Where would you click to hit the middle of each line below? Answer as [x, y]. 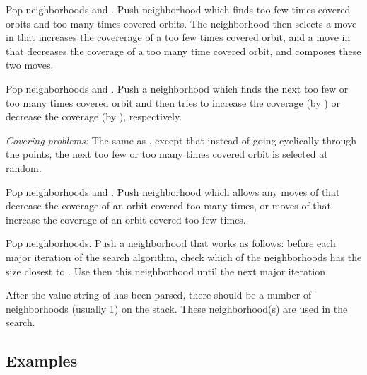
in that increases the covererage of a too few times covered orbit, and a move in [178, 37]
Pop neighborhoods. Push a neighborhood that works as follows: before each [171, 243]
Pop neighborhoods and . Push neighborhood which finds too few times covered [178, 9]
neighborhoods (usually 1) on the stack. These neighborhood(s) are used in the [177, 308]
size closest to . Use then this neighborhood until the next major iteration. [167, 271]
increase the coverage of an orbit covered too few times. [126, 219]
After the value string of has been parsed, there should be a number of [159, 295]
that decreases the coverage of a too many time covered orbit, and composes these [183, 51]
